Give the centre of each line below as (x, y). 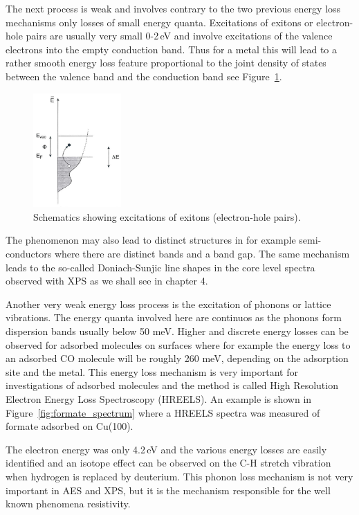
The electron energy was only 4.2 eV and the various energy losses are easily (166, 449)
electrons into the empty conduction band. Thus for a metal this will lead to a (172, 49)
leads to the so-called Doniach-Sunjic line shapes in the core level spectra (160, 267)
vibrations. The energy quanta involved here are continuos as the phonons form (174, 317)
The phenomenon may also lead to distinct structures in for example (151, 240)
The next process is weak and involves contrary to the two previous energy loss (173, 8)
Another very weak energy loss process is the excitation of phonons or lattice (168, 304)
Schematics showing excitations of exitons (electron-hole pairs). (167, 216)
